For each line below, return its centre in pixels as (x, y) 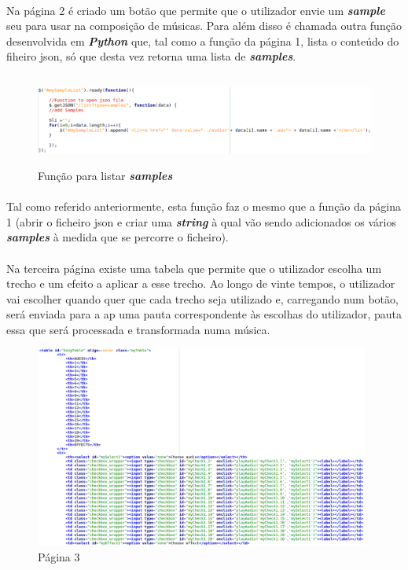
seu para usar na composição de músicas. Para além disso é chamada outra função (204, 26)
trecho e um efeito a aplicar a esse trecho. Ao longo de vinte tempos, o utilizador (201, 283)
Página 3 (59, 556)
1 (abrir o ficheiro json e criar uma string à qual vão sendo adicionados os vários (202, 221)
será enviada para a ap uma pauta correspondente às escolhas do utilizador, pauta (204, 314)
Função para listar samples (105, 175)
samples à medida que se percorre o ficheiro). (118, 237)
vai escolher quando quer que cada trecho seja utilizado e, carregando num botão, (202, 298)
